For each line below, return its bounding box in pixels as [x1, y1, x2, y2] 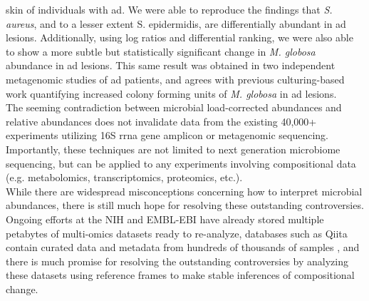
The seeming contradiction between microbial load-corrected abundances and [6, 100, 342, 115]
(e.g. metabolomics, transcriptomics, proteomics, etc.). [6, 170, 243, 185]
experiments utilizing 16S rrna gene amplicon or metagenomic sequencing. [6, 128, 328, 143]
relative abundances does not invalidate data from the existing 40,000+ [6, 113, 317, 128]
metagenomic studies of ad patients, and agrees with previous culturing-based [6, 71, 345, 86]
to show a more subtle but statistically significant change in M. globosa [6, 44, 316, 58]
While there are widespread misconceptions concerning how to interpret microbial [6, 183, 363, 198]
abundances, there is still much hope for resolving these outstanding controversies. [6, 198, 364, 213]
